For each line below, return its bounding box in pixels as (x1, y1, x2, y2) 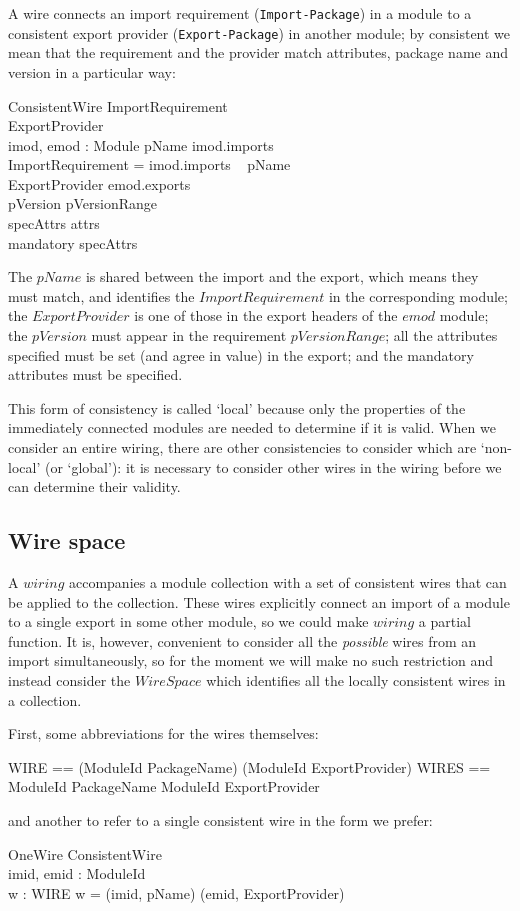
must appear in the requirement (91, 325, 287, 346)
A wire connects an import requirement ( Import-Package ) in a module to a (8, 3, 472, 23)
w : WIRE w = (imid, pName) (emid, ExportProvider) (8, 882, 345, 903)
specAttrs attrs (8, 213, 100, 234)
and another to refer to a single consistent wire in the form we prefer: (8, 809, 433, 830)
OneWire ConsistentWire (8, 843, 162, 864)
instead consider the (8, 669, 131, 690)
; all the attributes (385, 325, 498, 346)
